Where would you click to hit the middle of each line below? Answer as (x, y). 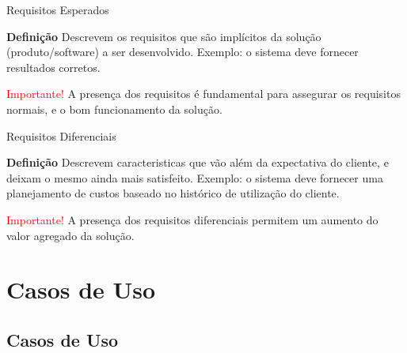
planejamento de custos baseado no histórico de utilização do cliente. (173, 193)
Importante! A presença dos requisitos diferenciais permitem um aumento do (192, 219)
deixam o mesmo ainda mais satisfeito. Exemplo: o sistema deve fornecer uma (195, 177)
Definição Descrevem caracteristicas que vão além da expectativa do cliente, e (198, 162)
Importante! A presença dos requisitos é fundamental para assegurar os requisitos (203, 94)
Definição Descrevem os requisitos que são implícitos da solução (164, 36)
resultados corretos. (53, 67)
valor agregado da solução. (70, 235)
